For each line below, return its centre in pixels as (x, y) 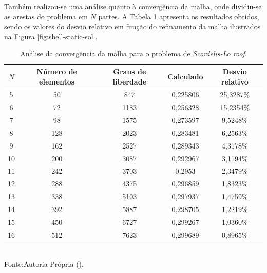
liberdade (130, 81)
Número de (57, 71)
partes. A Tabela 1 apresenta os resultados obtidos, (179, 16)
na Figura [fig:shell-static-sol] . (51, 36)
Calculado (185, 76)
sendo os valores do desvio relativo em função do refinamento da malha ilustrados (132, 26)
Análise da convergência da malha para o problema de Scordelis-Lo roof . (133, 54)
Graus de (130, 71)
